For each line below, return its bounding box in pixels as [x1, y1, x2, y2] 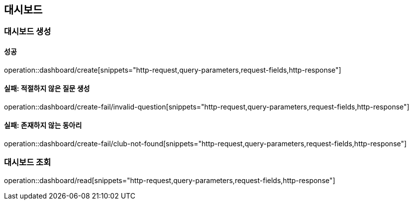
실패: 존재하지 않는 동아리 [4, 121, 82, 130]
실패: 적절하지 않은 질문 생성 [4, 84, 90, 93]
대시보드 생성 [4, 26, 51, 37]
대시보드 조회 [4, 157, 51, 168]
